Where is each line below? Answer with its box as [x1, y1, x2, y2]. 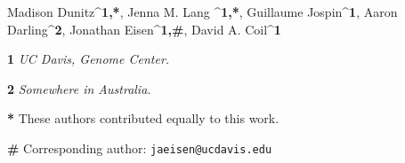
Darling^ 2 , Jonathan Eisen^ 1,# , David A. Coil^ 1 [7, 19, 281, 38]
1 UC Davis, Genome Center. [7, 50, 170, 68]
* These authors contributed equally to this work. [7, 109, 279, 128]
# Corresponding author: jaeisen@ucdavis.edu [7, 138, 272, 157]
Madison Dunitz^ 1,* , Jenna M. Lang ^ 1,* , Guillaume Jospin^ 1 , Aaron [7, 3, 398, 20]
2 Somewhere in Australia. [7, 79, 151, 97]
